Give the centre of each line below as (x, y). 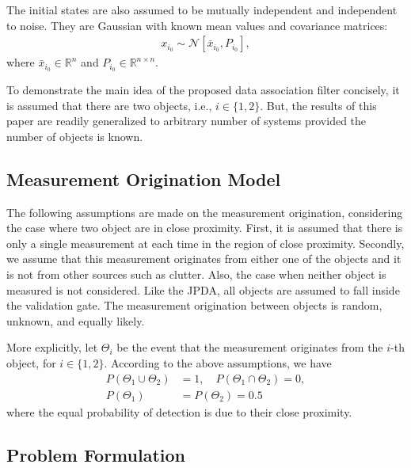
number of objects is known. (75, 136)
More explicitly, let (52, 347)
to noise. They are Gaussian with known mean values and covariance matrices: (197, 25)
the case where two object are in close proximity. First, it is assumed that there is (205, 228)
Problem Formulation (96, 454)
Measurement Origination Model (144, 179)
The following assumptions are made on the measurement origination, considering (205, 212)
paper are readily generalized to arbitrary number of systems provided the (186, 121)
